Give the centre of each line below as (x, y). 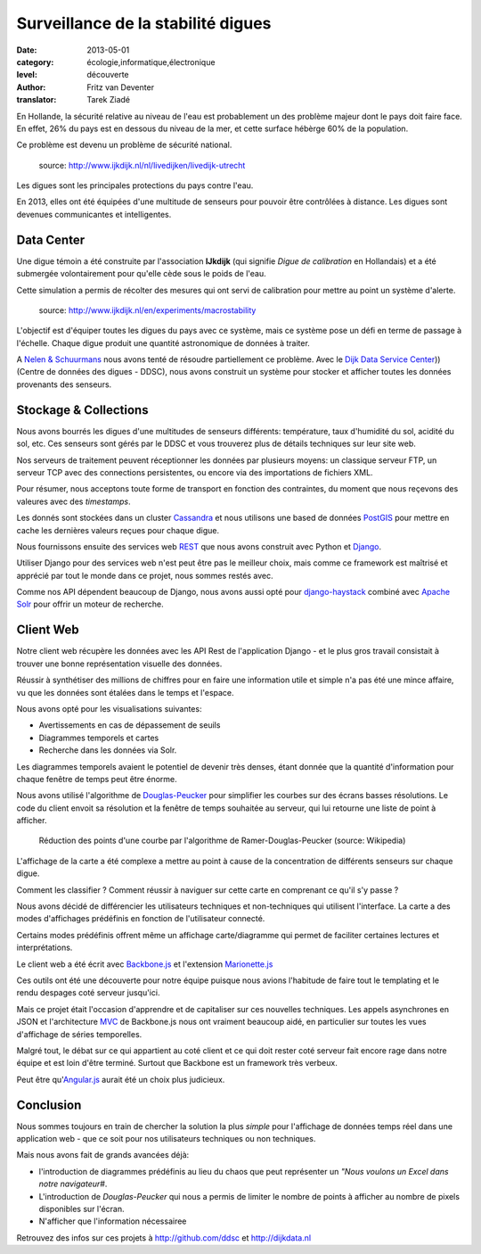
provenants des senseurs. (64, 384)
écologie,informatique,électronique (151, 62)
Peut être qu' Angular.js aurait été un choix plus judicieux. (121, 1079)
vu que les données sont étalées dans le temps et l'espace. (126, 692)
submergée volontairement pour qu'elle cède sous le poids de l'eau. (141, 274)
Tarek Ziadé (109, 100)
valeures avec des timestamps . (73, 501)
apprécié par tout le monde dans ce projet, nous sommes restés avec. (145, 575)
